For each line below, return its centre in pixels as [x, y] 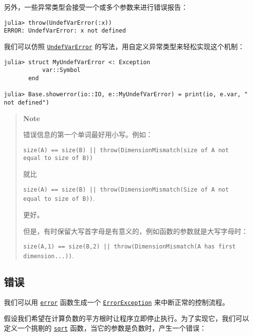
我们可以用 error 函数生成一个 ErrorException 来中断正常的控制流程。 [117, 302]
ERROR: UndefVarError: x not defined [65, 31]
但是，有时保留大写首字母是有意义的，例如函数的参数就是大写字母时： [136, 231]
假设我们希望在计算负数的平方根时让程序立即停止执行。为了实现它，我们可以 [126, 318]
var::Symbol [61, 70]
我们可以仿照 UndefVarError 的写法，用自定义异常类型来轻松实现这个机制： [124, 46]
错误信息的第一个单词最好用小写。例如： [88, 134]
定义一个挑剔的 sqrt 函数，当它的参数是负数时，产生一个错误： [105, 327]
